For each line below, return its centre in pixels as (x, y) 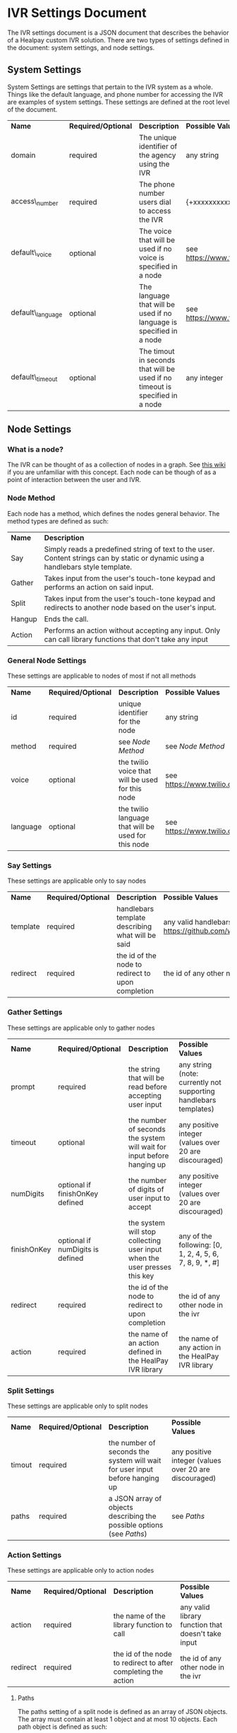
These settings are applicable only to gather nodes (81, 1028)
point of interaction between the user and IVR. (74, 480)
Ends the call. (66, 618)
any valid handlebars (198, 922)
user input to (149, 1198)
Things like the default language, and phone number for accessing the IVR (115, 94)
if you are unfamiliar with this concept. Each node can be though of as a (112, 472)
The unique (158, 137)
